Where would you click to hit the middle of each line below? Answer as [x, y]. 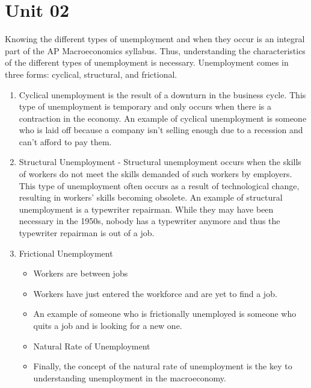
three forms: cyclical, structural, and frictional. [91, 74]
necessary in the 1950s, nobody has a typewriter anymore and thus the [149, 221]
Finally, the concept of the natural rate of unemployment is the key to [163, 366]
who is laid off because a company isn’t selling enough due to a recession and [161, 130]
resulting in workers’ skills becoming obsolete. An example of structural [151, 197]
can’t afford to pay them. [65, 141]
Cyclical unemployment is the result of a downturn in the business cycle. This [162, 94]
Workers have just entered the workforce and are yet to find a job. [155, 293]
